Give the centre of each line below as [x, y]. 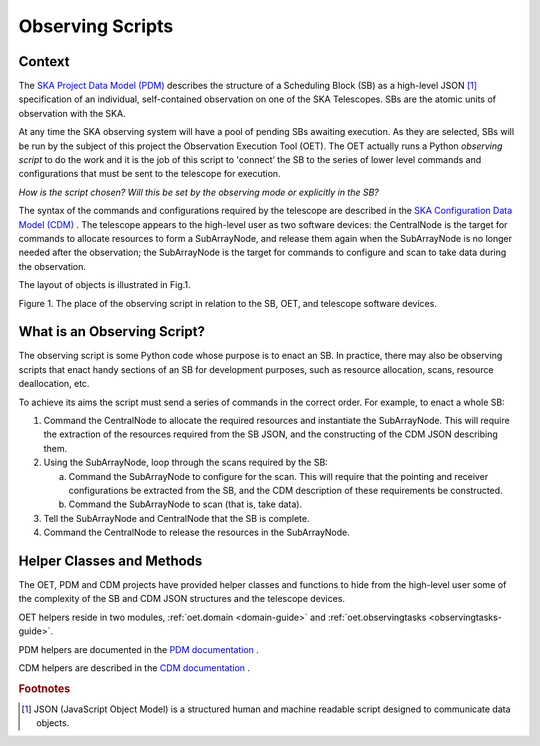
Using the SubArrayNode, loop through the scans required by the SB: [186, 462]
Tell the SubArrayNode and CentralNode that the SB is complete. [176, 518]
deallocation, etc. [54, 384]
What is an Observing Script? [111, 331]
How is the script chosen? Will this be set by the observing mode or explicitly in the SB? [199, 192]
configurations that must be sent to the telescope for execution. [149, 174]
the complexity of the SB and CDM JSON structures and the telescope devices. [181, 599]
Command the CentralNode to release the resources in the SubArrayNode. [196, 532]
